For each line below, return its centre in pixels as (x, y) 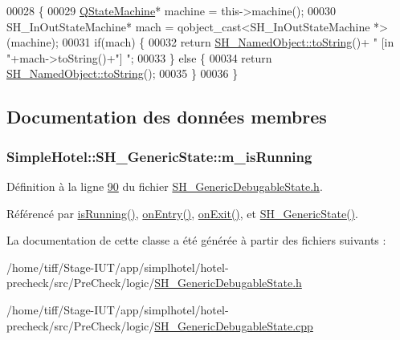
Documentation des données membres (167, 117)
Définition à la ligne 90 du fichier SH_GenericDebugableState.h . (165, 186)
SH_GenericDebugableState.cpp (234, 325)
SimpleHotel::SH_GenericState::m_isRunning (159, 156)
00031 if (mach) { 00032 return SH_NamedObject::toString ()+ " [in (228, 42)
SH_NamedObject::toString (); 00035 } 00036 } (122, 73)
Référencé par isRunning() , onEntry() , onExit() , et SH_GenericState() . (182, 213)
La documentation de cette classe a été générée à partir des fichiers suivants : (196, 240)
